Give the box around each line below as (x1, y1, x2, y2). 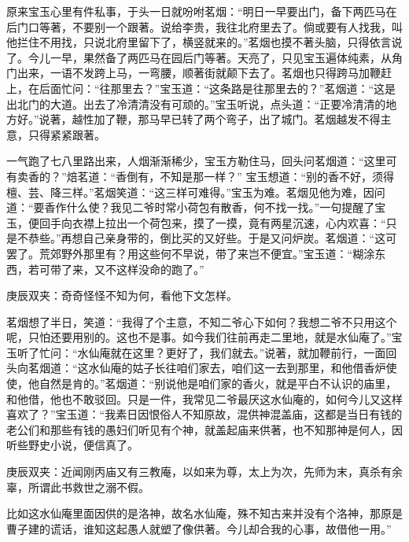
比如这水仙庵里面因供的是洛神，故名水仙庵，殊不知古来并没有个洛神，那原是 (6, 505, 403, 522)
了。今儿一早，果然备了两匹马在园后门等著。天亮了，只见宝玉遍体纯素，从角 (6, 49, 403, 65)
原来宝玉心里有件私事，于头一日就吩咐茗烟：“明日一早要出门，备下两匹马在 (6, 3, 397, 19)
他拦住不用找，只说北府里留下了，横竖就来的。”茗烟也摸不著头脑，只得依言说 (6, 34, 403, 50)
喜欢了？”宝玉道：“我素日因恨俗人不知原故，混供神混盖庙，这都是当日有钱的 (6, 406, 403, 422)
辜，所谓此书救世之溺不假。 (6, 478, 149, 495)
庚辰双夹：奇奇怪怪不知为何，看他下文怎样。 (6, 287, 238, 304)
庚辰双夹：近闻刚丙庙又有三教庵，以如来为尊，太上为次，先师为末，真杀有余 (6, 463, 403, 480)
